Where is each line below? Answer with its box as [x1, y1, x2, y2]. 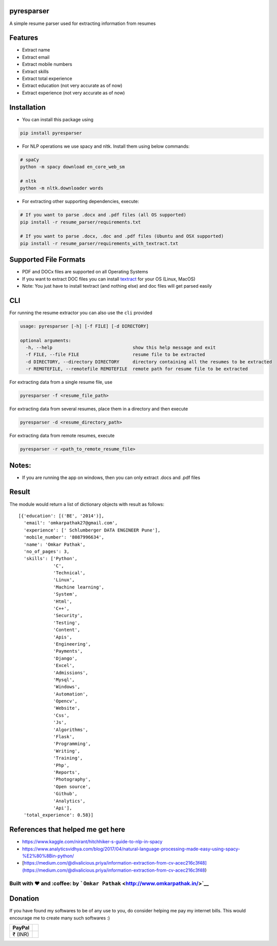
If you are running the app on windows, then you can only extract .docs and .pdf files [22, 474, 200, 481]
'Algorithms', [53, 727, 88, 733]
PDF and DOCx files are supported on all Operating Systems [22, 269, 148, 275]
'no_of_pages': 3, [23, 548, 70, 554]
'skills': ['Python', [23, 555, 78, 562]
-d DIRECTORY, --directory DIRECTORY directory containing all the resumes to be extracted [25, 359, 272, 365]
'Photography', [53, 776, 91, 783]
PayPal [12, 924, 30, 931]
